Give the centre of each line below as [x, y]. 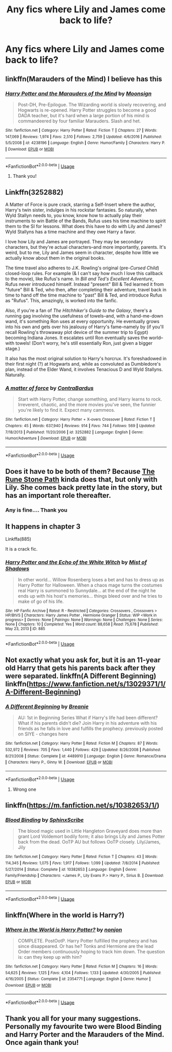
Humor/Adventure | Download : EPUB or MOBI [46, 438]
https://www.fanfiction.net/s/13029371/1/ [97, 684]
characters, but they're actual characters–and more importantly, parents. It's [86, 247]
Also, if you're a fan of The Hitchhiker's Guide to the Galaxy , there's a [79, 310]
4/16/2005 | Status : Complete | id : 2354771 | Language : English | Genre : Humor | [78, 979]
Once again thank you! [42, 1043]
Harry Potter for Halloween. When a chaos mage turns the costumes [90, 585]
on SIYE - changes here [43, 734]
